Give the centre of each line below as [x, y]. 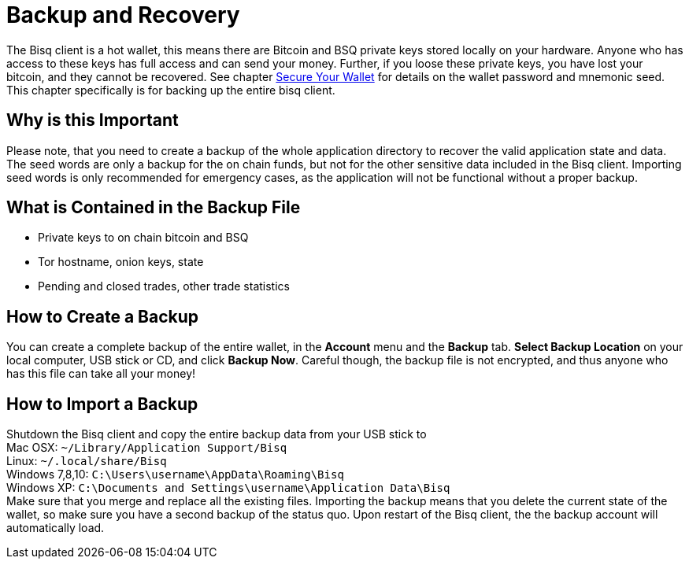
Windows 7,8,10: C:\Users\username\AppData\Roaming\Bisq [175, 475]
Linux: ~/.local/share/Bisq [87, 461]
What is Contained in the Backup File [154, 208]
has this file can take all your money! [101, 374]
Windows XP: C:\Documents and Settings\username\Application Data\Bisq [228, 488]
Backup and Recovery [123, 15]
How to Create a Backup [102, 316]
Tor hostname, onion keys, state [121, 262]
